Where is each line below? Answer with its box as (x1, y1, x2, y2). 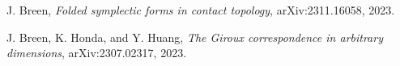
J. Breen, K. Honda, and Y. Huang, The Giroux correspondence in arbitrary (6, 28, 383, 45)
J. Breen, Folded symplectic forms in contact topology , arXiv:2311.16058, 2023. (6, 2, 395, 18)
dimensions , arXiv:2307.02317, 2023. (6, 44, 187, 61)
